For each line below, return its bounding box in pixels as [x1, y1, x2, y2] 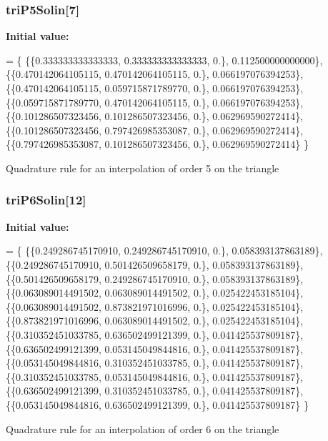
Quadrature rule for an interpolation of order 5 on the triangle [6, 160, 279, 175]
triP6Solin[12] [6, 191, 86, 209]
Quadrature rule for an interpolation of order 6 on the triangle [6, 421, 279, 436]
